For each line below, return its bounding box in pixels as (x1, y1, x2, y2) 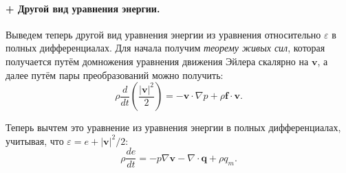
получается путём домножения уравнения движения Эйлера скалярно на (6, 54, 309, 68)
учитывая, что (6, 133, 64, 148)
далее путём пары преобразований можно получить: (6, 67, 224, 82)
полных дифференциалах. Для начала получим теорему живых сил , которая (6, 41, 325, 55)
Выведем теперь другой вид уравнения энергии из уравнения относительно (6, 27, 321, 41)
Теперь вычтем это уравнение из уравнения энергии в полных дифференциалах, (6, 120, 341, 135)
